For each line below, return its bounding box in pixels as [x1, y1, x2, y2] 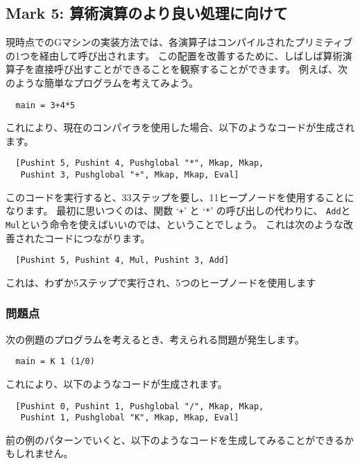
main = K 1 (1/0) [15, 356, 95, 367]
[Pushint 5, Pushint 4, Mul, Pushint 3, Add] [15, 255, 230, 266]
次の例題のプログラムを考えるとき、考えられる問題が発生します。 [6, 332, 305, 346]
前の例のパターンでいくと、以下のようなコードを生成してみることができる [6, 432, 345, 447]
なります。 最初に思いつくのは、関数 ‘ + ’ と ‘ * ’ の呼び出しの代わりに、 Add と [6, 203, 351, 218]
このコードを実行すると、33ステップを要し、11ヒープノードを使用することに [6, 189, 354, 204]
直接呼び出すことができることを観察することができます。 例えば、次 [34, 62, 348, 76]
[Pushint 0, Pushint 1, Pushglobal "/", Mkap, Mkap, [15, 401, 264, 411]
